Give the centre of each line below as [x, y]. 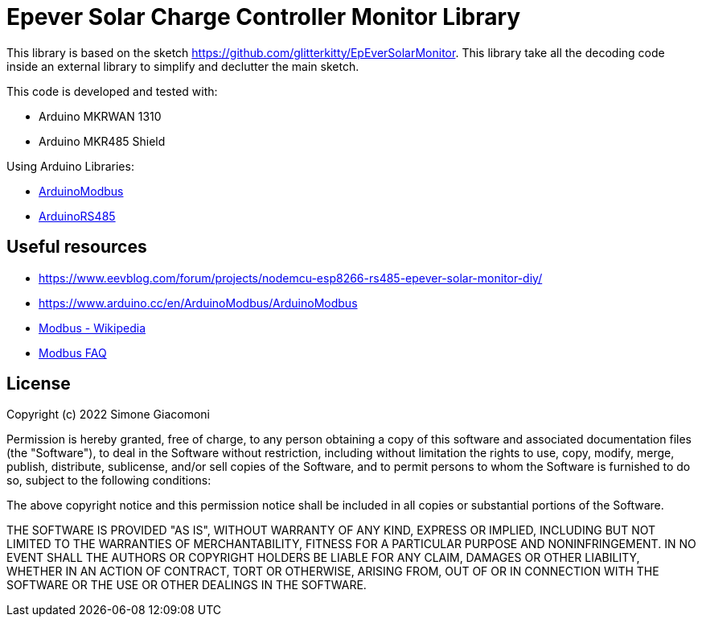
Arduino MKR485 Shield [102, 141]
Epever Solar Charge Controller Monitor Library [264, 17]
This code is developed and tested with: [112, 91]
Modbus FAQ [73, 353]
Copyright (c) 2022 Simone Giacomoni [108, 415]
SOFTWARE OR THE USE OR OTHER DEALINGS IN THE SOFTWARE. [187, 585]
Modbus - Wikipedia [92, 328]
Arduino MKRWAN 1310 [100, 116]
